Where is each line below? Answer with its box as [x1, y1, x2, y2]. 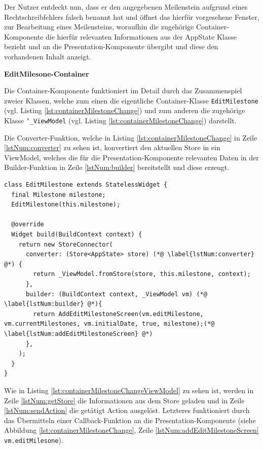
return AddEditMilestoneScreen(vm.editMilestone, [33, 310, 204, 318]
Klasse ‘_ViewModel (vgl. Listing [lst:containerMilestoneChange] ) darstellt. [4, 115, 237, 125]
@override [11, 221, 44, 228]
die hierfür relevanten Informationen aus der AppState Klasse [46, 31, 237, 42]
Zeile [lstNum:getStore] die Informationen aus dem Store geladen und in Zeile [4, 395, 245, 405]
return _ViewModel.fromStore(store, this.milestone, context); [33, 270, 251, 278]
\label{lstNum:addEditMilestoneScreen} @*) [4, 330, 153, 337]
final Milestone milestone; [11, 191, 106, 198]
